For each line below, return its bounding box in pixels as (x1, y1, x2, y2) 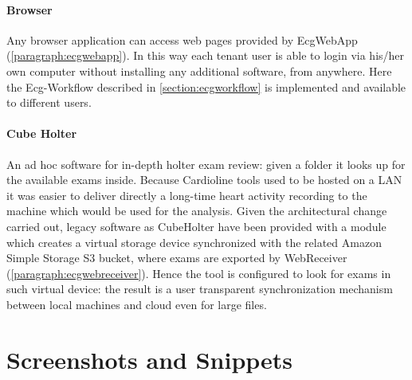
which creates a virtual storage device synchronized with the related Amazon (6, 233, 382, 250)
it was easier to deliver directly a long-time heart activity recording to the (6, 186, 367, 203)
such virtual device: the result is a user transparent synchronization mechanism (6, 280, 393, 297)
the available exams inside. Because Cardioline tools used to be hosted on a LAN (6, 171, 402, 188)
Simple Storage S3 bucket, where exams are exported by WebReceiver (6, 249, 347, 266)
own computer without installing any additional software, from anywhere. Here (6, 62, 392, 79)
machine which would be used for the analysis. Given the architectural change (6, 202, 387, 219)
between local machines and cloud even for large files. (6, 296, 267, 312)
